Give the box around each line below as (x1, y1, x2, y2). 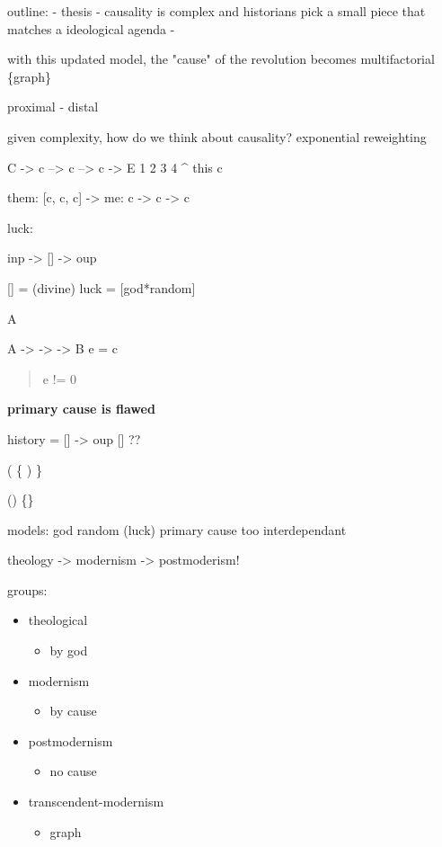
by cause (49, 701, 97, 720)
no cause (49, 762, 97, 780)
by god (49, 641, 88, 660)
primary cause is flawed (7, 399, 155, 418)
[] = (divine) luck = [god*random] (7, 278, 196, 297)
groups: (7, 580, 48, 599)
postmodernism (28, 731, 113, 750)
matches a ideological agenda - (7, 19, 175, 38)
